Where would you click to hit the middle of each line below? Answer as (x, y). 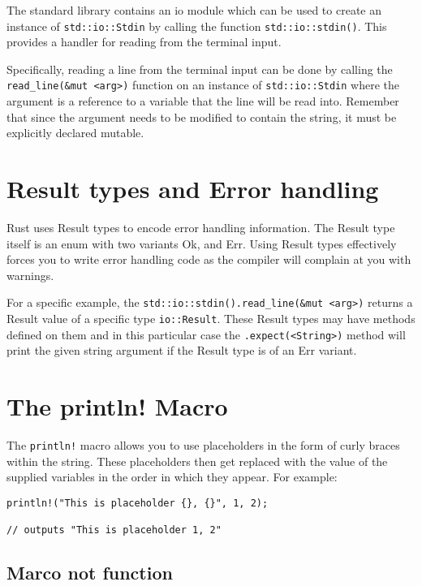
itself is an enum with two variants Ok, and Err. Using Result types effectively (202, 243)
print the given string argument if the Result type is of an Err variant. (182, 350)
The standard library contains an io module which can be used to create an (194, 10)
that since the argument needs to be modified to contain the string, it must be (202, 116)
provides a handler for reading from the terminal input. (144, 42)
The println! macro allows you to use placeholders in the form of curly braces (203, 445)
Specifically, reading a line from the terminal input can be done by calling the (200, 69)
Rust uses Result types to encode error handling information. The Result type (201, 227)
